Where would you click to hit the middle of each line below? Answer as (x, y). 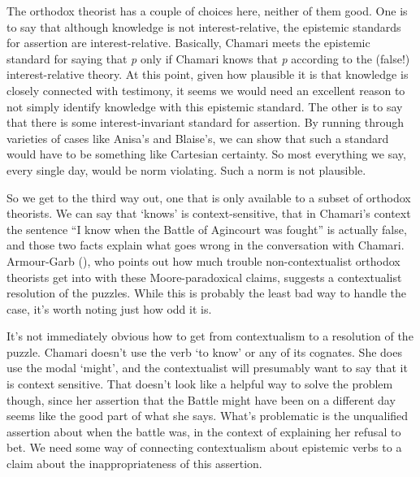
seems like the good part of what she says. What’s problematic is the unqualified (208, 416)
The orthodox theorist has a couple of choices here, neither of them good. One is (207, 11)
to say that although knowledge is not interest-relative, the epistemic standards (204, 26)
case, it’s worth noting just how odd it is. (109, 308)
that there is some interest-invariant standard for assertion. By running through (206, 122)
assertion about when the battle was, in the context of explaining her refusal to (204, 431)
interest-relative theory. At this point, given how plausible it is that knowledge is (208, 74)
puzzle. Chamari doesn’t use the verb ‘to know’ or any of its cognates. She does (204, 351)
